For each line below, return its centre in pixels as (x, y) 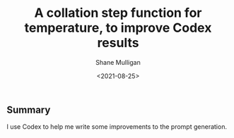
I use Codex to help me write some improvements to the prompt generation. (117, 127)
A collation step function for (118, 13)
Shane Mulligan (118, 62)
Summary (29, 109)
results (118, 43)
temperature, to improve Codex (118, 28)
